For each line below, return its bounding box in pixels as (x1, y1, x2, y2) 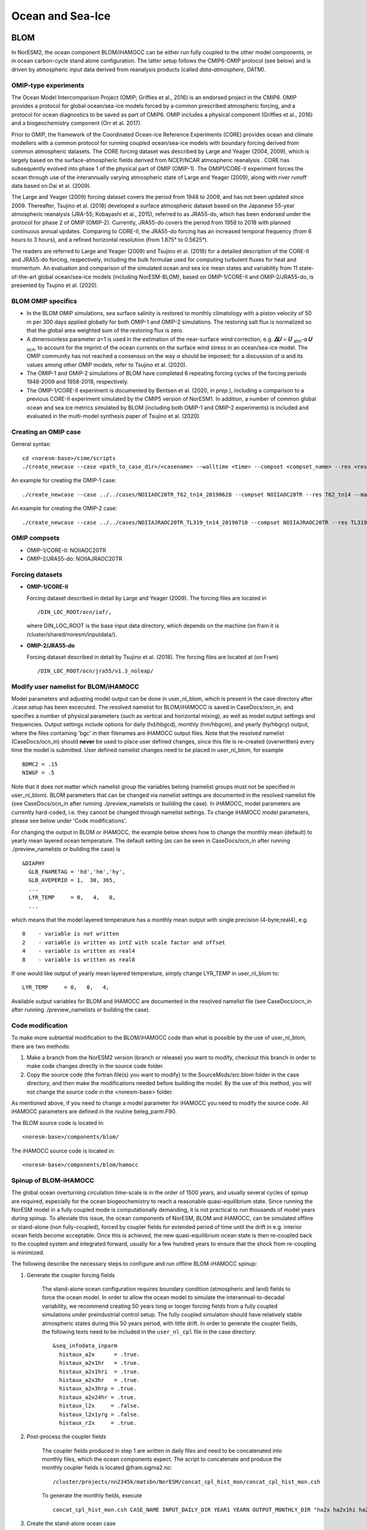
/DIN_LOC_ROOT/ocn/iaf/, (37, 608, 112, 615)
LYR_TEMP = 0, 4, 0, (28, 894, 116, 901)
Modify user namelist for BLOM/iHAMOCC (11, 682, 139, 691)
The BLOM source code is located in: (11, 1119, 105, 1126)
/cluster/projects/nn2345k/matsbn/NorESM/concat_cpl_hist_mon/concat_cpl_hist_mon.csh (53, 1478, 321, 1485)
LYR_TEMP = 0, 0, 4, (22, 984, 109, 991)
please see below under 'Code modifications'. (11, 817, 127, 824)
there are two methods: (11, 1042, 70, 1050)
